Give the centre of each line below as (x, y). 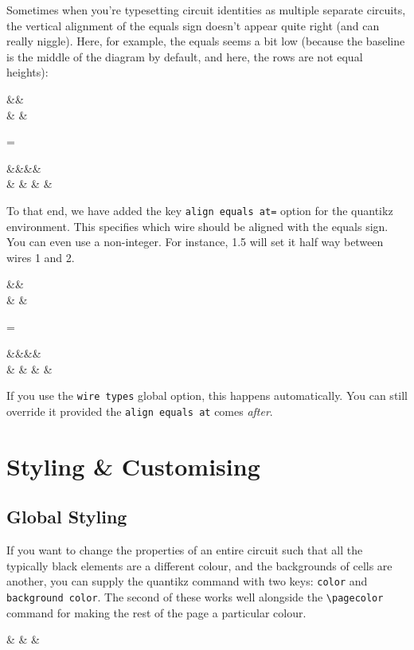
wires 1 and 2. (41, 257)
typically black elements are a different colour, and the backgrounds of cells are (199, 565)
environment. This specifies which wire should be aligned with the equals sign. (197, 226)
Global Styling (67, 517)
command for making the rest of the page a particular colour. (156, 612)
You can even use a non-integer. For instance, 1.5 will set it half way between (195, 242)
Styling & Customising (133, 466)
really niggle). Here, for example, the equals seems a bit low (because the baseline (206, 41)
